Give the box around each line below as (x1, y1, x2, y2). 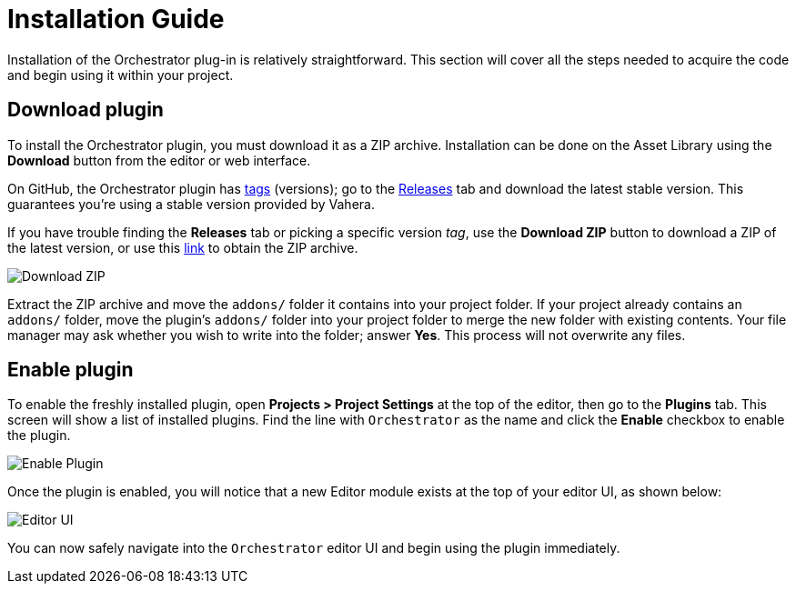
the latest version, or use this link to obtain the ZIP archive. (7, 239, 358, 255)
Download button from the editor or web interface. (7, 152, 311, 168)
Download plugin (7, 98, 164, 122)
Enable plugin (7, 358, 134, 382)
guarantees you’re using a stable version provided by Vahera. (7, 195, 375, 212)
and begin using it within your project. (7, 66, 234, 83)
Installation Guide (7, 4, 225, 35)
